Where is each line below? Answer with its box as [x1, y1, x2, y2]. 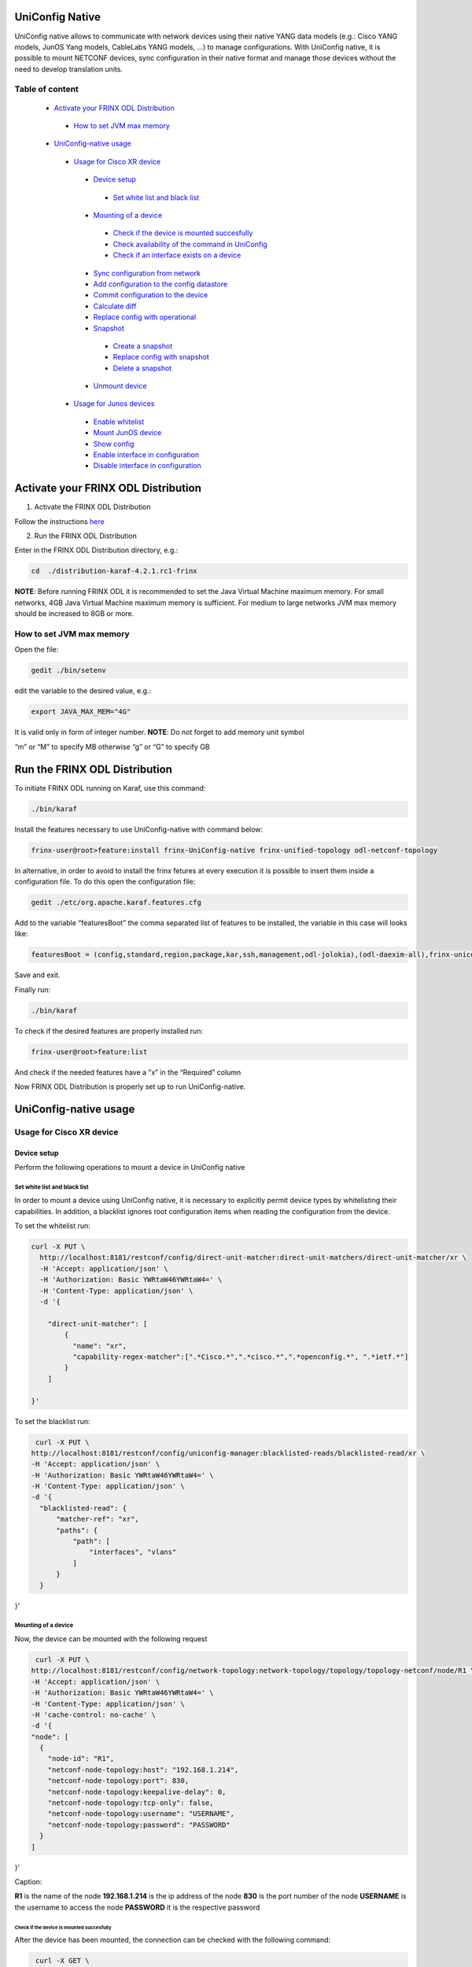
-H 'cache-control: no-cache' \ [31, 1710, 157, 1719]
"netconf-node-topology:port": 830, [47, 1777, 189, 1785]
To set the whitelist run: [14, 1221, 90, 1231]
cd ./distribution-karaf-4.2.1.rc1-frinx [31, 566, 197, 576]
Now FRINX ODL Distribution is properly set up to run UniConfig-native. [14, 1082, 246, 1091]
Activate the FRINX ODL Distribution [34, 502, 151, 511]
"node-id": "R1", [47, 1755, 115, 1763]
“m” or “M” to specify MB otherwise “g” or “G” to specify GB [14, 742, 210, 751]
